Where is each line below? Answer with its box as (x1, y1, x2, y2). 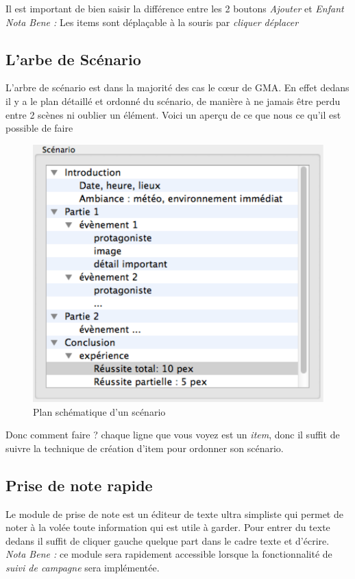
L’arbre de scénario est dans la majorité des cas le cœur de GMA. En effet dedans (5, 80, 350, 95)
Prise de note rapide (5, 474, 153, 495)
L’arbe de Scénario (5, 48, 141, 69)
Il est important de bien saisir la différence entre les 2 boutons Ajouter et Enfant (5, 1, 344, 15)
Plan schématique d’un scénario (33, 404, 166, 418)
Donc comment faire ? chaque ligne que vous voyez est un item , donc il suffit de (5, 427, 340, 442)
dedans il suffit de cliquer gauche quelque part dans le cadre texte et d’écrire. (5, 533, 330, 547)
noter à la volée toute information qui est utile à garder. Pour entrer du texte (5, 520, 330, 534)
